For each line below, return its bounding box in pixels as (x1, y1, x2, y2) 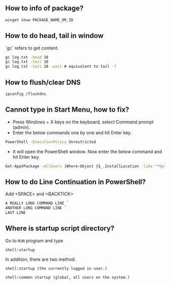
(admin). (12, 124, 30, 130)
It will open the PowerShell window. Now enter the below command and (12, 149, 162, 155)
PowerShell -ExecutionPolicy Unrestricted (5, 139, 96, 145)
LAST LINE (5, 210, 26, 215)
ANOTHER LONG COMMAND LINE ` (5, 206, 67, 211)
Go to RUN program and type (5, 238, 64, 244)
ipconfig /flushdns (5, 91, 47, 97)
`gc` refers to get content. (5, 45, 59, 51)
